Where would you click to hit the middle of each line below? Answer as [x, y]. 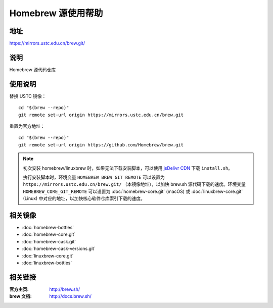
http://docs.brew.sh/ [71, 296]
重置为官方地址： [27, 126]
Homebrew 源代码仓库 [33, 69]
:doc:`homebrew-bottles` [48, 228]
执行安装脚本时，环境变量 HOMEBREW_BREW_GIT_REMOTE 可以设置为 [94, 177]
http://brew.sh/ [65, 289]
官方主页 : [19, 289]
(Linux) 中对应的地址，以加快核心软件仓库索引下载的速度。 [84, 198]
